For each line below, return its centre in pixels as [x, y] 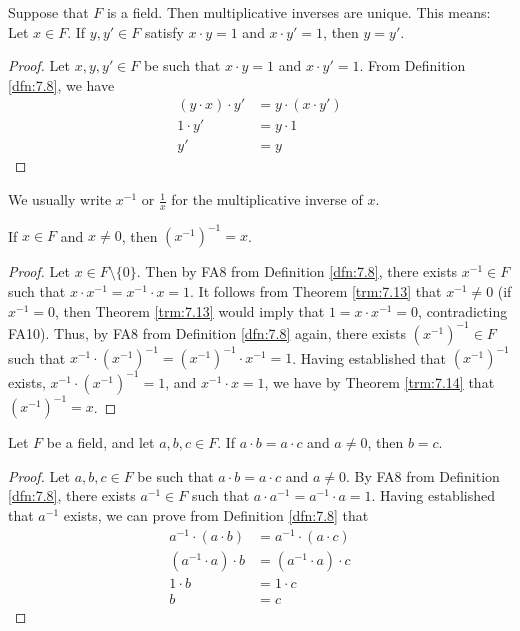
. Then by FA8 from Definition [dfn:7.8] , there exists [297, 271]
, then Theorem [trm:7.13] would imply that [189, 310]
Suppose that [48, 12]
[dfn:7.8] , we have [61, 84]
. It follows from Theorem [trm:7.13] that [316, 290]
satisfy [164, 31]
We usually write [60, 199]
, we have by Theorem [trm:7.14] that [379, 381]
